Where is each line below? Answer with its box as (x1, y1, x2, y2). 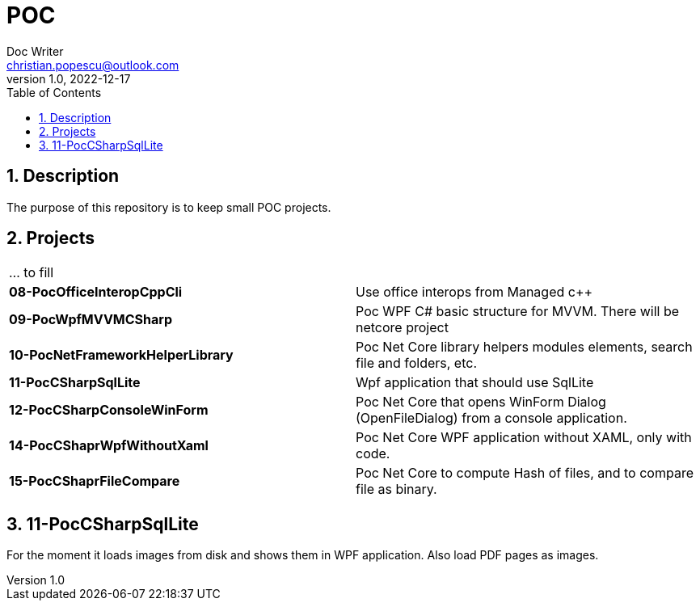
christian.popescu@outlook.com (6, 57, 179, 72)
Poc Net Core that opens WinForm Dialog (356, 394, 606, 411)
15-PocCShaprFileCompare (9, 473, 180, 490)
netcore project (356, 319, 449, 336)
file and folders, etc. (356, 355, 478, 372)
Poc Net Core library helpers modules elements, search (356, 339, 693, 356)
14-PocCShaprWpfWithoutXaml (9, 437, 209, 454)
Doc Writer (6, 44, 64, 58)
